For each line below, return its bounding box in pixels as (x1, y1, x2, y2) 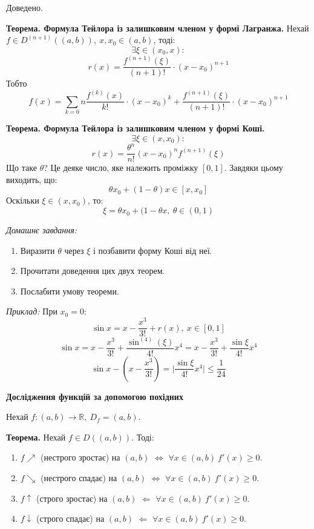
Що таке (6, 161, 37, 174)
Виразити (20, 244, 55, 256)
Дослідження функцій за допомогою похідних (6, 390, 183, 402)
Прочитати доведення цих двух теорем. (20, 264, 165, 277)
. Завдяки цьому (224, 161, 283, 174)
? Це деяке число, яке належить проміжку (44, 161, 198, 174)
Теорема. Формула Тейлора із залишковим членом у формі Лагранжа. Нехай (6, 21, 309, 34)
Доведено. (6, 1, 43, 13)
